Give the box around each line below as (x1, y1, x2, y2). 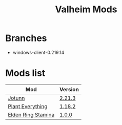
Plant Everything (8, 102, 48, 110)
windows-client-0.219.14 (12, 49, 65, 55)
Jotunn (8, 94, 25, 101)
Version (59, 86, 79, 93)
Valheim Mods (55, 4, 117, 15)
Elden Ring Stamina (8, 111, 55, 118)
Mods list (5, 68, 46, 79)
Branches (5, 32, 47, 44)
